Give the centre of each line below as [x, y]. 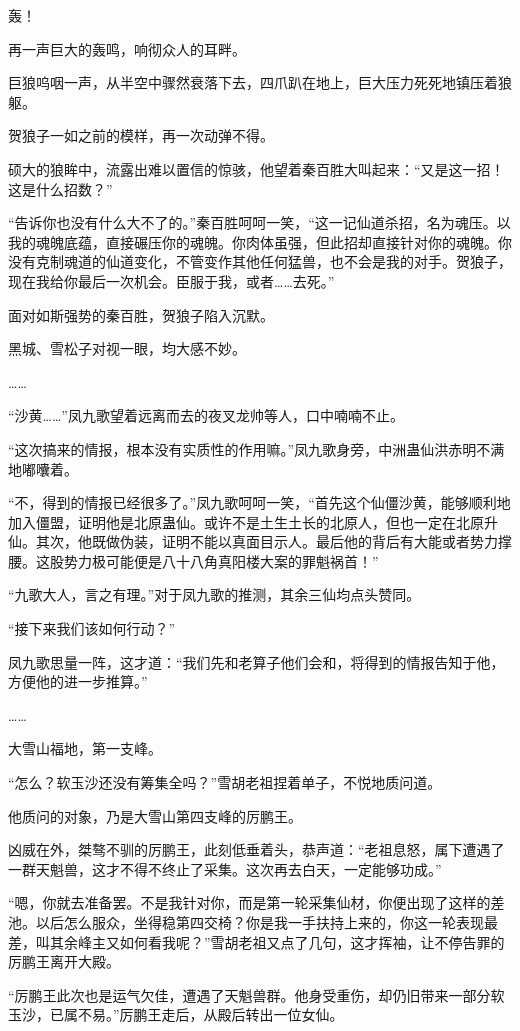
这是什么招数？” [60, 188]
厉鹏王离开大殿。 [64, 961]
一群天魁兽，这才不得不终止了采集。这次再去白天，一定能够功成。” [225, 868]
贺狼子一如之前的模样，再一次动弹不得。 [141, 135]
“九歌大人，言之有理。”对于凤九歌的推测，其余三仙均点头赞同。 [214, 594]
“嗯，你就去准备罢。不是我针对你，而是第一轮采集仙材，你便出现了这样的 [249, 902]
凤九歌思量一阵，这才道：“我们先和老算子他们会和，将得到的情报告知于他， [256, 661]
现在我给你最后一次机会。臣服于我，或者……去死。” [171, 280]
